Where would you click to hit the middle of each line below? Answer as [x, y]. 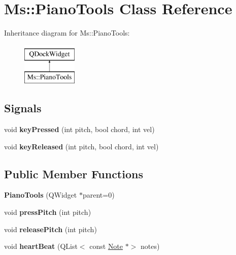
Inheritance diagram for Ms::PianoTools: [67, 33]
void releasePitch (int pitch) [50, 229]
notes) [150, 246]
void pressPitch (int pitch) [48, 212]
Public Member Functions [74, 173]
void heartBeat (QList [41, 246]
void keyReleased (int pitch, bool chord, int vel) [81, 146]
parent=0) [98, 195]
